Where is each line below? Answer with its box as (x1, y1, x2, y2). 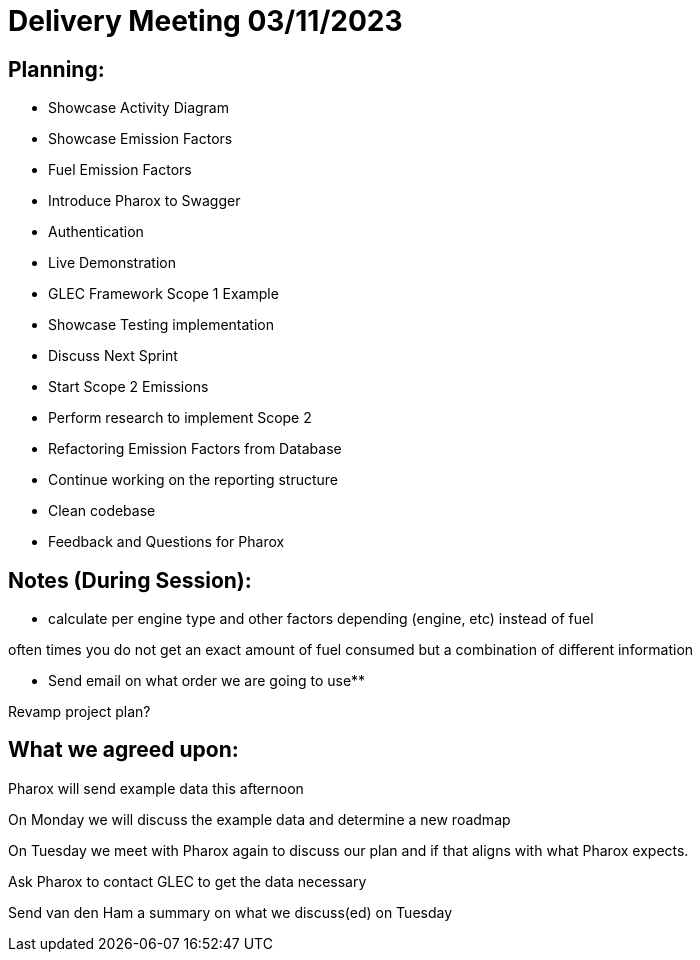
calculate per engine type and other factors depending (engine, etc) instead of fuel (48, 610, 594, 628)
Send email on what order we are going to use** (48, 672, 366, 690)
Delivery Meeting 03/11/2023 (8, 4, 403, 38)
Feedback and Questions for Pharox (48, 533, 285, 551)
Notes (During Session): (8, 567, 252, 593)
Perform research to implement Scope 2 (48, 409, 312, 427)
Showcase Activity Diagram (48, 99, 229, 117)
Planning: (8, 56, 105, 82)
